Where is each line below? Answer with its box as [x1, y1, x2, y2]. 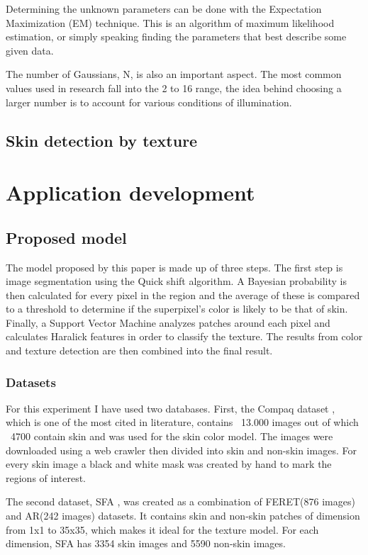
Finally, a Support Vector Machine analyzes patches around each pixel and [6, 315, 330, 330]
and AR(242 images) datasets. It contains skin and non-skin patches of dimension [6, 508, 360, 523]
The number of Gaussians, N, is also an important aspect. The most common [6, 67, 342, 82]
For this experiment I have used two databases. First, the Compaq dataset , [6, 400, 335, 415]
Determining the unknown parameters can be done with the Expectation [6, 1, 322, 16]
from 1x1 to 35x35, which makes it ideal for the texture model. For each [6, 522, 319, 537]
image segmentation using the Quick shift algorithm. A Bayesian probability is [6, 274, 347, 288]
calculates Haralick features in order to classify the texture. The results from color [6, 329, 363, 344]
